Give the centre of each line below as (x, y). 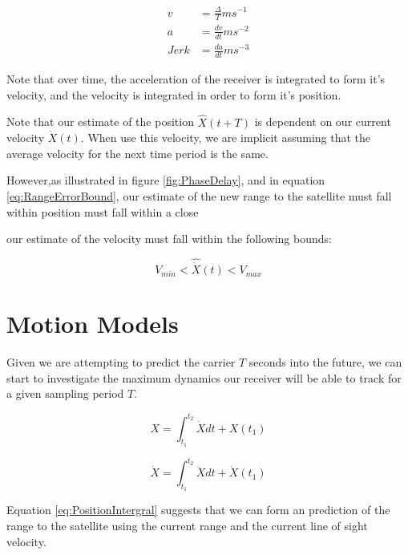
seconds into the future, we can (325, 362)
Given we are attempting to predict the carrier (121, 362)
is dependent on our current (323, 122)
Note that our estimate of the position (100, 122)
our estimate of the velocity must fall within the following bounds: (169, 239)
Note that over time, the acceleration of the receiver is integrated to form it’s (196, 79)
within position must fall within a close (103, 211)
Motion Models (93, 324)
